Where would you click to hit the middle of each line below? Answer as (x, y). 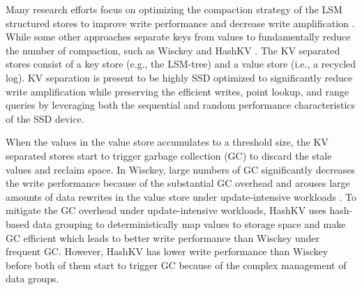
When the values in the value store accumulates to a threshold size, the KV (167, 142)
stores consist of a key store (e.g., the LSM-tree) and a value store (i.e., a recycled (181, 64)
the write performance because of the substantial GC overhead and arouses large (178, 183)
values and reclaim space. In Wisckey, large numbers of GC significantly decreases (180, 169)
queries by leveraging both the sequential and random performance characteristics (181, 105)
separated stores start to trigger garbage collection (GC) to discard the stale (169, 155)
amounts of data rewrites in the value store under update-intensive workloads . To (181, 196)
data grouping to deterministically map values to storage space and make (189, 223)
